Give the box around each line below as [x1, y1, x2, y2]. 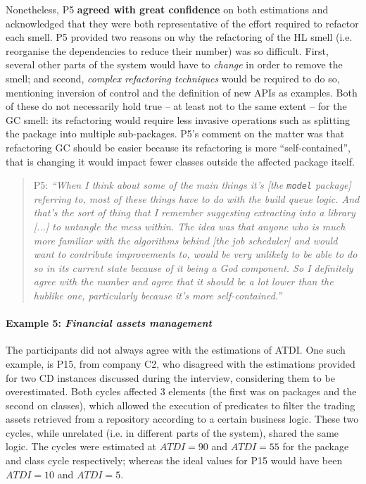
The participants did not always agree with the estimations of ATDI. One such [6, 342, 346, 357]
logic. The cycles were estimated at [6, 439, 157, 454]
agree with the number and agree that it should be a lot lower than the [33, 274, 334, 289]
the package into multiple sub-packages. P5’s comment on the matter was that [6, 126, 345, 141]
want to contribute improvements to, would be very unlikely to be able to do [33, 247, 358, 261]
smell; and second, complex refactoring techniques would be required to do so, [6, 70, 340, 85]
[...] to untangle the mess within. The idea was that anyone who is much [33, 218, 346, 233]
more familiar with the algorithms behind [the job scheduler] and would [33, 232, 338, 247]
